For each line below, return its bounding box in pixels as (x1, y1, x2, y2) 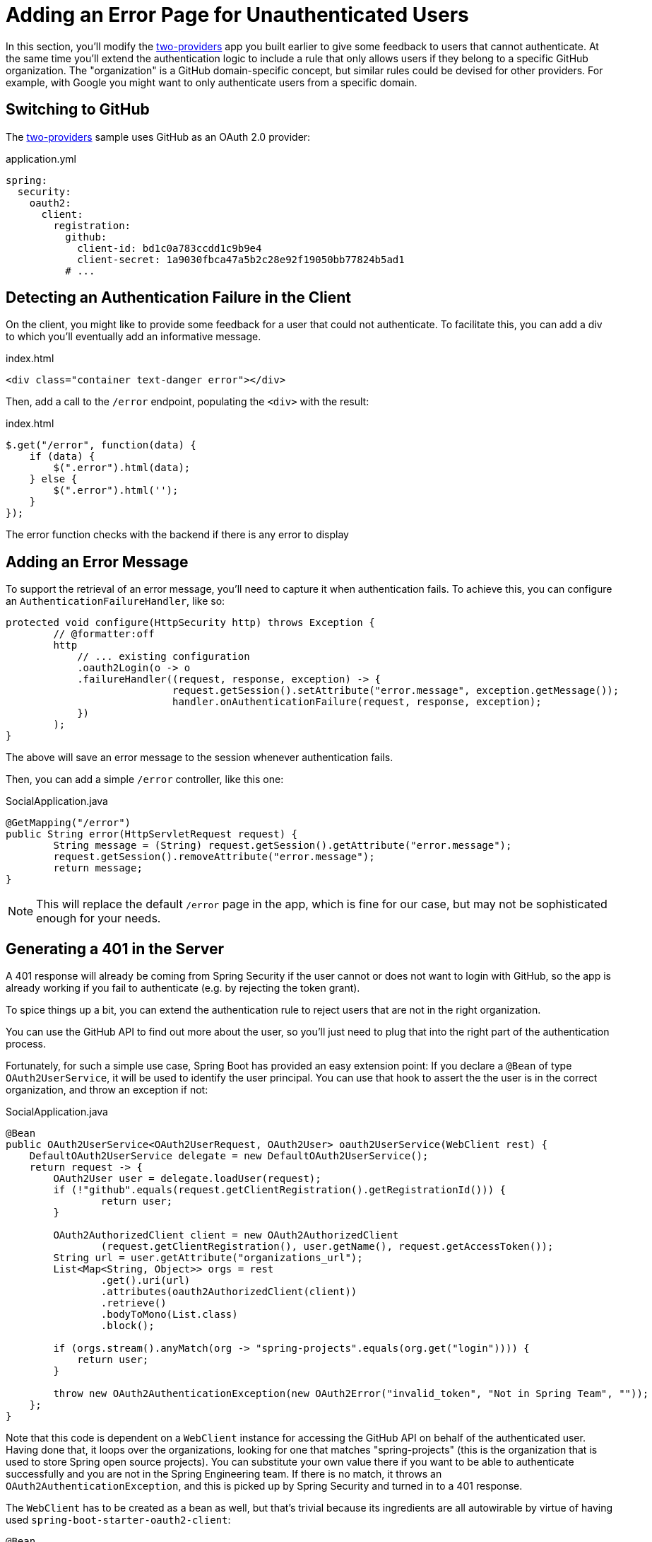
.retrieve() (100, 1297, 167, 1309)
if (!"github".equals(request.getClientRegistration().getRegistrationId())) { (53, 1184, 506, 1196)
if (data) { (29, 451, 95, 463)
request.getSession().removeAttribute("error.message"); (53, 851, 375, 863)
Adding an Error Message (6, 552, 189, 571)
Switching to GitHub (6, 100, 150, 119)
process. (6, 1038, 46, 1050)
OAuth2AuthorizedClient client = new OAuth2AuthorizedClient (53, 1229, 399, 1241)
